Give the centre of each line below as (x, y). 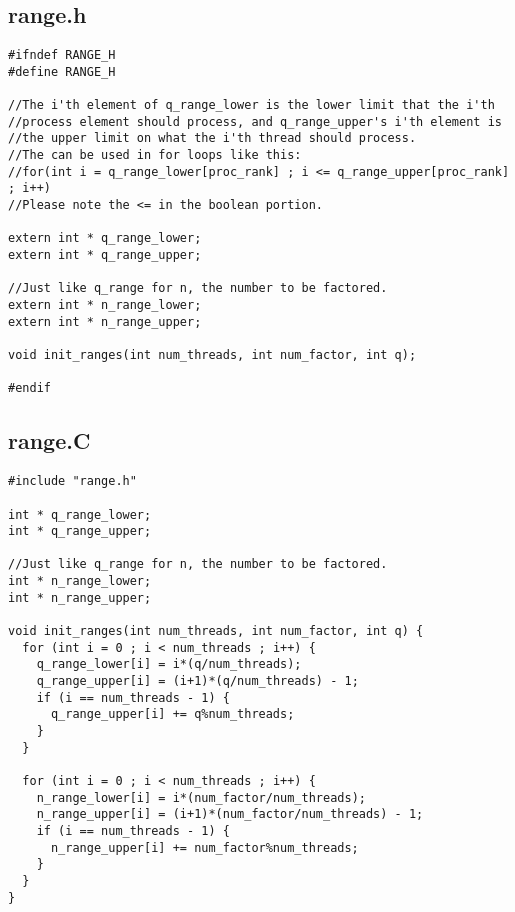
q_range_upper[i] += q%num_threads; (172, 714)
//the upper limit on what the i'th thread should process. (212, 138)
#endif (29, 388)
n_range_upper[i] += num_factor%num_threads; (204, 847)
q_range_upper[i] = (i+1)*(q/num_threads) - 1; (197, 681)
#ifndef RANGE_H (62, 55)
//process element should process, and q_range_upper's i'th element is (255, 121)
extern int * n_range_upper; (105, 321)
